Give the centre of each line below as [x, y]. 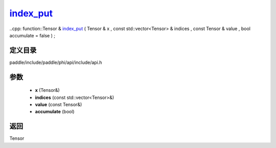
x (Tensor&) [47, 90]
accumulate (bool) [55, 112]
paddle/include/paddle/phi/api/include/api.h [56, 62]
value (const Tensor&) [59, 105]
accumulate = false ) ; [32, 35]
